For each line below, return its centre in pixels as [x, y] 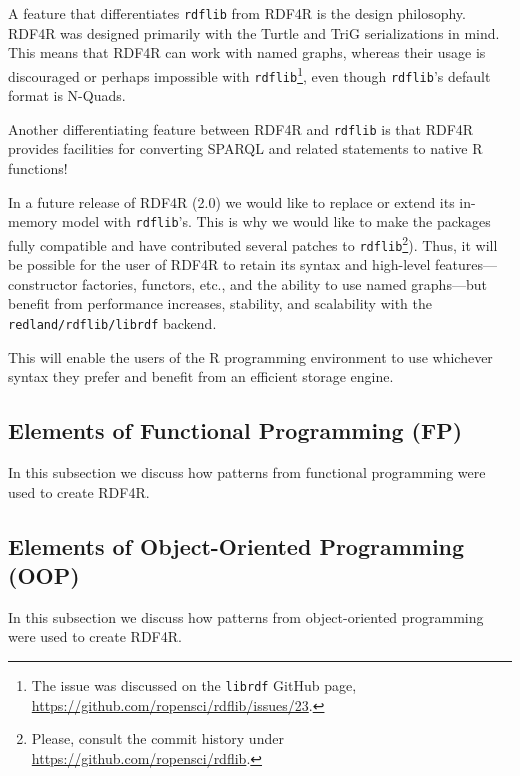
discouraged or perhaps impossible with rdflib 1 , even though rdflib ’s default [249, 74]
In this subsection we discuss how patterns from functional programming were [247, 471]
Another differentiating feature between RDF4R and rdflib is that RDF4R [241, 128]
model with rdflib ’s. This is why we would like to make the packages [276, 221]
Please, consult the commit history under [157, 738]
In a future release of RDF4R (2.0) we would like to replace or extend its [231, 201]
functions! [38, 168]
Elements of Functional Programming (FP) [235, 430]
